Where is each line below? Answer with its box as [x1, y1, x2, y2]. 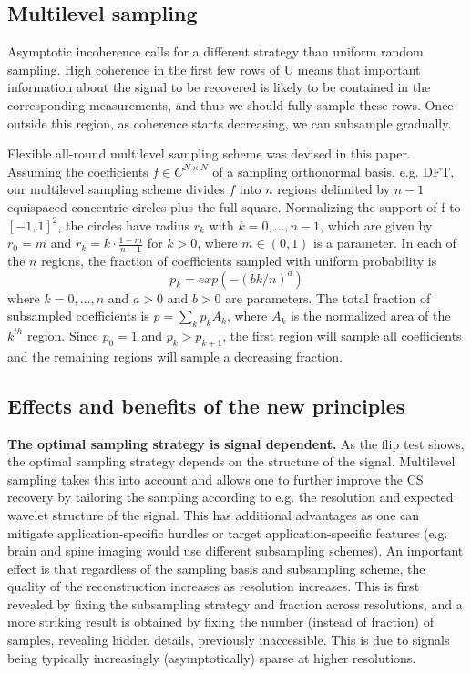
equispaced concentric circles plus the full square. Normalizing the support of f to [7, 197, 461, 216]
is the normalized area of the [290, 306, 451, 325]
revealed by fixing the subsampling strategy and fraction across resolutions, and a [7, 594, 463, 613]
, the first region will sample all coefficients [222, 325, 462, 344]
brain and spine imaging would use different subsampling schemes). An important [7, 541, 464, 560]
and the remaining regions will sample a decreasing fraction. [7, 346, 343, 365]
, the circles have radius [57, 215, 189, 234]
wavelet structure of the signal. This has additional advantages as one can [7, 505, 420, 524]
